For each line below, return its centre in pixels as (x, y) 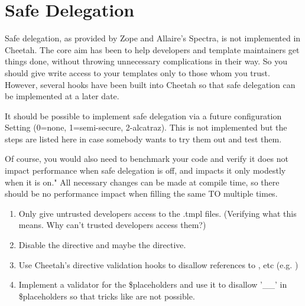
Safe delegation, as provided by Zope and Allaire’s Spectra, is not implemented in (153, 38)
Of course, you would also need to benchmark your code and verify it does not (147, 159)
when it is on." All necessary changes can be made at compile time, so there (142, 182)
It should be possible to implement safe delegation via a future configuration (143, 115)
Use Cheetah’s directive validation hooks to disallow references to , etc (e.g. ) (158, 264)
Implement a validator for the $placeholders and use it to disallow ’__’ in (153, 284)
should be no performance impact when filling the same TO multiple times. (141, 193)
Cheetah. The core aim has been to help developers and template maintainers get (152, 49)
